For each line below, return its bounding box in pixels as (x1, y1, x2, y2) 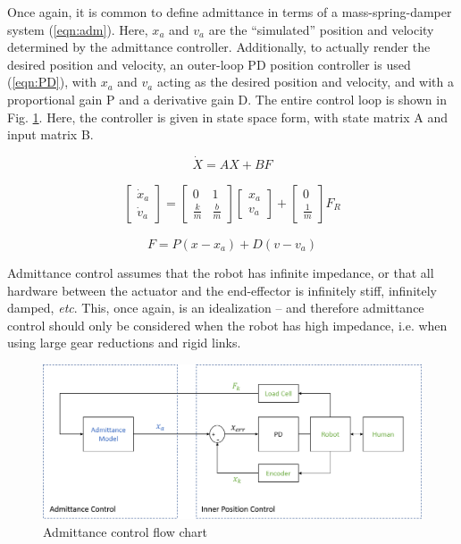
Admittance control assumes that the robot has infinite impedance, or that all (7, 264, 434, 281)
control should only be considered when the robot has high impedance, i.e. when (7, 315, 448, 334)
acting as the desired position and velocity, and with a (156, 72, 454, 91)
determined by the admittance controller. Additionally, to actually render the (7, 38, 431, 56)
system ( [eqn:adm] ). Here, (7, 20, 148, 38)
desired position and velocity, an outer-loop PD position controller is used (7, 54, 411, 73)
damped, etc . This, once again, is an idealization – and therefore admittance (7, 298, 424, 317)
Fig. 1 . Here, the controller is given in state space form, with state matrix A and (7, 107, 448, 126)
